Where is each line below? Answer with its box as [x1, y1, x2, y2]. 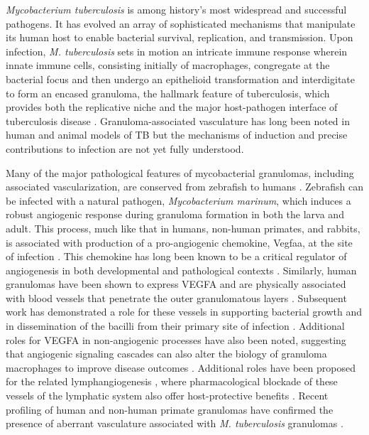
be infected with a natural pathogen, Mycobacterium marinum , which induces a [6, 193, 351, 208]
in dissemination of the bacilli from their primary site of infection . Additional [6, 318, 345, 333]
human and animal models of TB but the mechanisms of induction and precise [6, 127, 348, 142]
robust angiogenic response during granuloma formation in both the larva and [6, 207, 344, 222]
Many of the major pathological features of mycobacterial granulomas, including [6, 165, 354, 180]
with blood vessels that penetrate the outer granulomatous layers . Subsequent [6, 290, 347, 305]
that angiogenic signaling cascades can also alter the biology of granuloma [6, 346, 327, 361]
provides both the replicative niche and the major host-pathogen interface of [6, 100, 338, 114]
